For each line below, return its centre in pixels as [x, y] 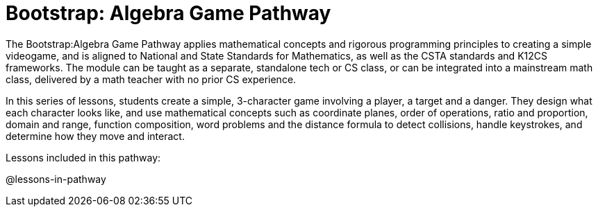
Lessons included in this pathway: [83, 157]
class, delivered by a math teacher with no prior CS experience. [151, 79]
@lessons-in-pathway [56, 179]
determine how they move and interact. [95, 136]
